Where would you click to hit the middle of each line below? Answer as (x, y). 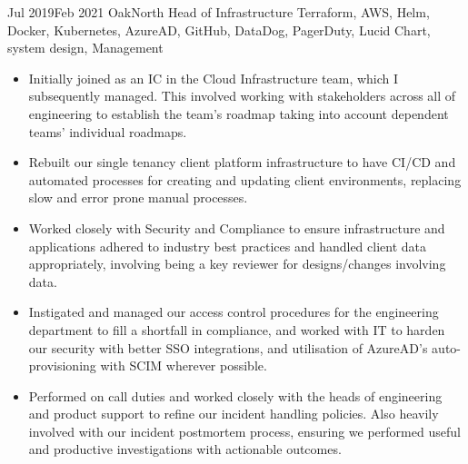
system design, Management (85, 48)
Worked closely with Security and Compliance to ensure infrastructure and (237, 227)
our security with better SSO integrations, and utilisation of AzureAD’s (228, 347)
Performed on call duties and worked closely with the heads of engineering (235, 395)
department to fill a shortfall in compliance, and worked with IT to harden (237, 329)
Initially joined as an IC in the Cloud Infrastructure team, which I (214, 78)
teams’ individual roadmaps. (108, 131)
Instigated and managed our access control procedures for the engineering (234, 312)
